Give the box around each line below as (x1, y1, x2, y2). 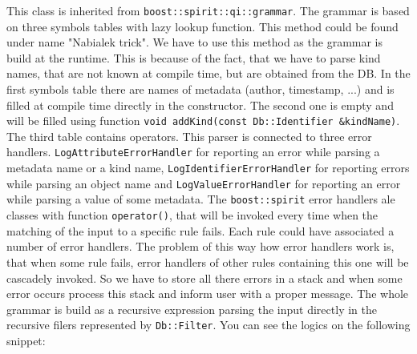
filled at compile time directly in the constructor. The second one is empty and (6, 96, 394, 113)
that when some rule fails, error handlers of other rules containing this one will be (6, 253, 409, 270)
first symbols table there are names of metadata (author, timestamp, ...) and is (6, 81, 395, 98)
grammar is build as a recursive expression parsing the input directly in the (6, 300, 377, 317)
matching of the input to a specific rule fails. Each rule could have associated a (6, 222, 395, 239)
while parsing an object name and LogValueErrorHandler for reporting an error (6, 175, 401, 191)
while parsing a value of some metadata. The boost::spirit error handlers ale (6, 191, 395, 207)
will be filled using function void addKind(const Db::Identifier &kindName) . (6, 112, 400, 129)
